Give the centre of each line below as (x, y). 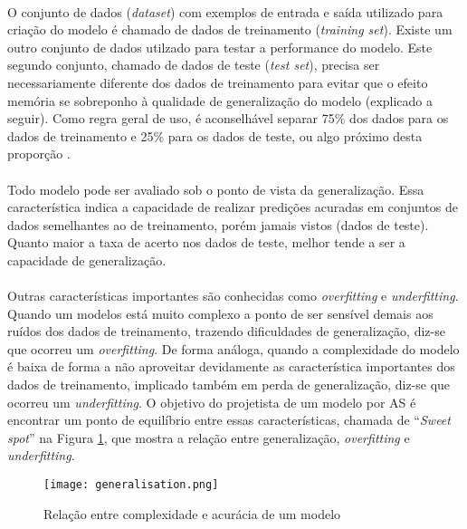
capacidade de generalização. (87, 260)
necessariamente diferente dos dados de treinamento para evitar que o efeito (218, 82)
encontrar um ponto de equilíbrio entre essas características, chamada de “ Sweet (229, 420)
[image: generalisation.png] (131, 485)
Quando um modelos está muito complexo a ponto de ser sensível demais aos (220, 313)
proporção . (39, 154)
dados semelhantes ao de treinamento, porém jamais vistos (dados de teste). (218, 224)
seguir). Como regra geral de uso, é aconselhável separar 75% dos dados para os (228, 118)
